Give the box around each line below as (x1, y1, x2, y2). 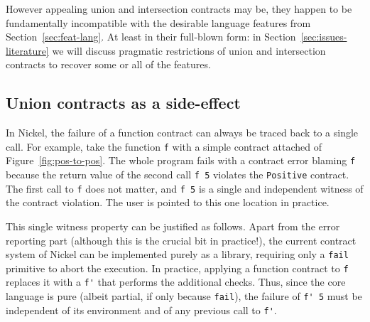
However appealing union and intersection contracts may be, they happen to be (6, 1, 352, 16)
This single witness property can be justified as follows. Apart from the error (6, 218, 340, 233)
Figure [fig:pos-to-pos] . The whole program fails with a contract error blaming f (6, 153, 356, 168)
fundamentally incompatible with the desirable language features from (6, 15, 311, 30)
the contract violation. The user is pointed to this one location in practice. (6, 195, 330, 210)
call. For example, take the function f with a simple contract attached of (6, 139, 322, 154)
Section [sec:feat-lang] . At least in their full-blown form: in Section (6, 29, 296, 44)
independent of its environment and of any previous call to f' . (6, 302, 277, 317)
